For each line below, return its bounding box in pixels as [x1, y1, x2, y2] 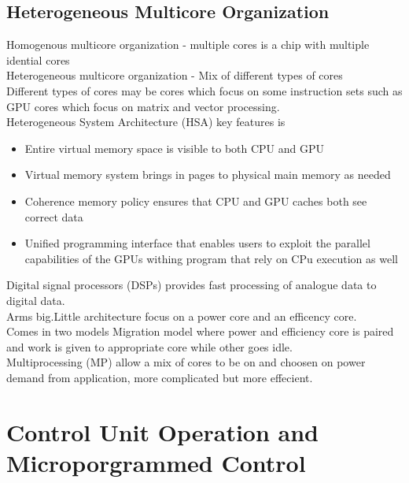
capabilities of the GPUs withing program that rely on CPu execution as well [24, 250, 398, 266]
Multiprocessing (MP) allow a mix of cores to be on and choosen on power [6, 354, 366, 370]
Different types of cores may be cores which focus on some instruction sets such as [6, 82, 403, 98]
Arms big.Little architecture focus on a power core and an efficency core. [6, 307, 357, 324]
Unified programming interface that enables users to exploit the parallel [24, 235, 370, 251]
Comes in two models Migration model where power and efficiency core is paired [6, 323, 394, 340]
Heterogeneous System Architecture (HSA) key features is [6, 113, 286, 130]
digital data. [6, 292, 65, 308]
